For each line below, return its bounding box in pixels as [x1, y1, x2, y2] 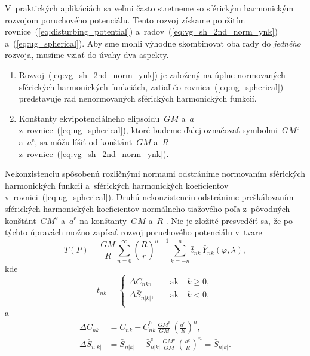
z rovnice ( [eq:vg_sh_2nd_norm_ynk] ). [19, 147, 169, 159]
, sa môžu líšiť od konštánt [35, 135, 133, 148]
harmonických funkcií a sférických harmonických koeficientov [5, 179, 229, 191]
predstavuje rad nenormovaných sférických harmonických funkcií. [19, 92, 257, 105]
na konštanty [79, 214, 127, 226]
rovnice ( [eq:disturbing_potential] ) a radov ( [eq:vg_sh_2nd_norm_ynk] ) [5, 25, 278, 38]
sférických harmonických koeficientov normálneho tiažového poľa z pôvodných [5, 202, 290, 214]
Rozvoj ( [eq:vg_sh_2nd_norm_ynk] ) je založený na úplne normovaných [19, 68, 286, 81]
